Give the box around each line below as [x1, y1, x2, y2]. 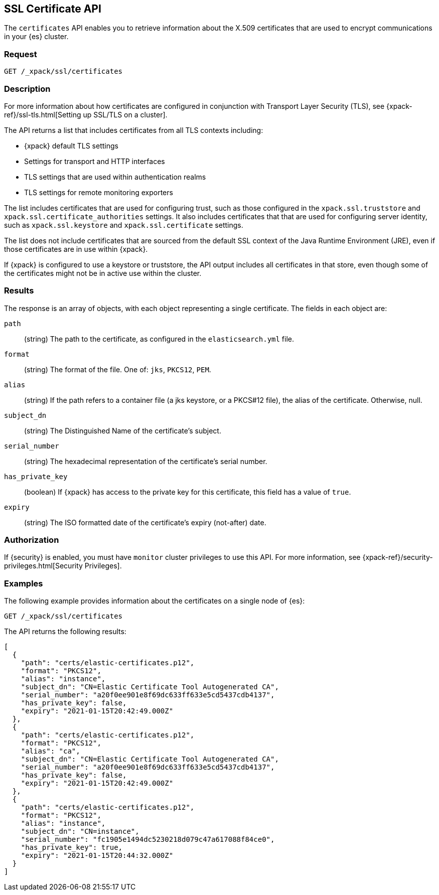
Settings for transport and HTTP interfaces [24, 157, 165, 166]
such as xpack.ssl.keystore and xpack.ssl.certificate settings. [4, 220, 243, 229]
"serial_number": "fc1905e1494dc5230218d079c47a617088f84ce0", [21, 835, 275, 844]
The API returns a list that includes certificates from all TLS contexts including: [4, 125, 263, 134]
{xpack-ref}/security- [362, 553, 433, 562]
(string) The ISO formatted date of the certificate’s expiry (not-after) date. [24, 518, 266, 527]
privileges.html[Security [4, 561, 83, 570]
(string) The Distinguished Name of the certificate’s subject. [24, 426, 221, 435]
